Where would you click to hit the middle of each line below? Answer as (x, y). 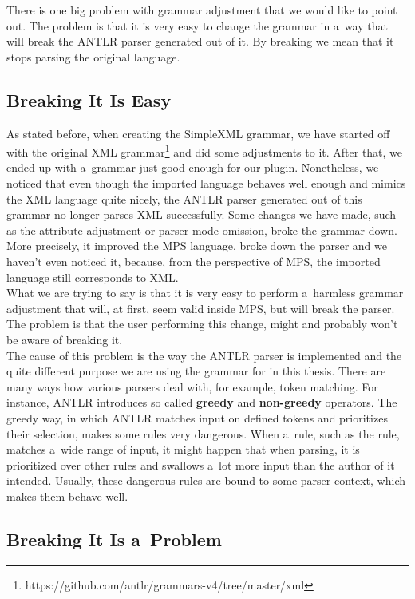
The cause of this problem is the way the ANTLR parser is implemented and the (204, 355)
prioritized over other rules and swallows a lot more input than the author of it (201, 464)
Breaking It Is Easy (89, 99)
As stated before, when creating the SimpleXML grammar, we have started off (198, 133)
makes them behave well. (67, 496)
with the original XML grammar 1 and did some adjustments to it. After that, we (205, 151)
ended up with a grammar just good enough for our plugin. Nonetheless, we (193, 167)
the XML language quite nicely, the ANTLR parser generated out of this (184, 198)
